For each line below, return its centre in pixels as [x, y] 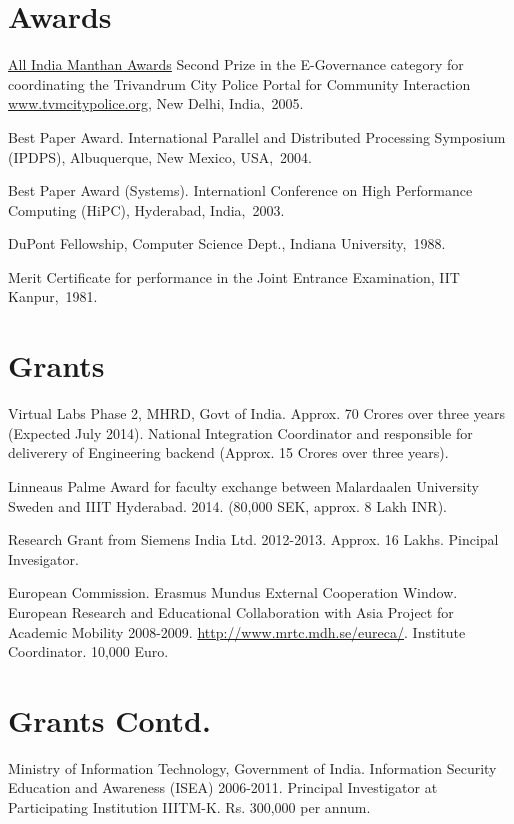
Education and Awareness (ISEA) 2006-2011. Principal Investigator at [223, 787]
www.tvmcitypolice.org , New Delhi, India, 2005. [156, 103]
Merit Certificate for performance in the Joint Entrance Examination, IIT [234, 276]
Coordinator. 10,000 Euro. [88, 651]
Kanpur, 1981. [53, 296]
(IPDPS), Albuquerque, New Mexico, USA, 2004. [160, 156]
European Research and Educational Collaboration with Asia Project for [231, 611]
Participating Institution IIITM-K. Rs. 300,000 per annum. [189, 807]
